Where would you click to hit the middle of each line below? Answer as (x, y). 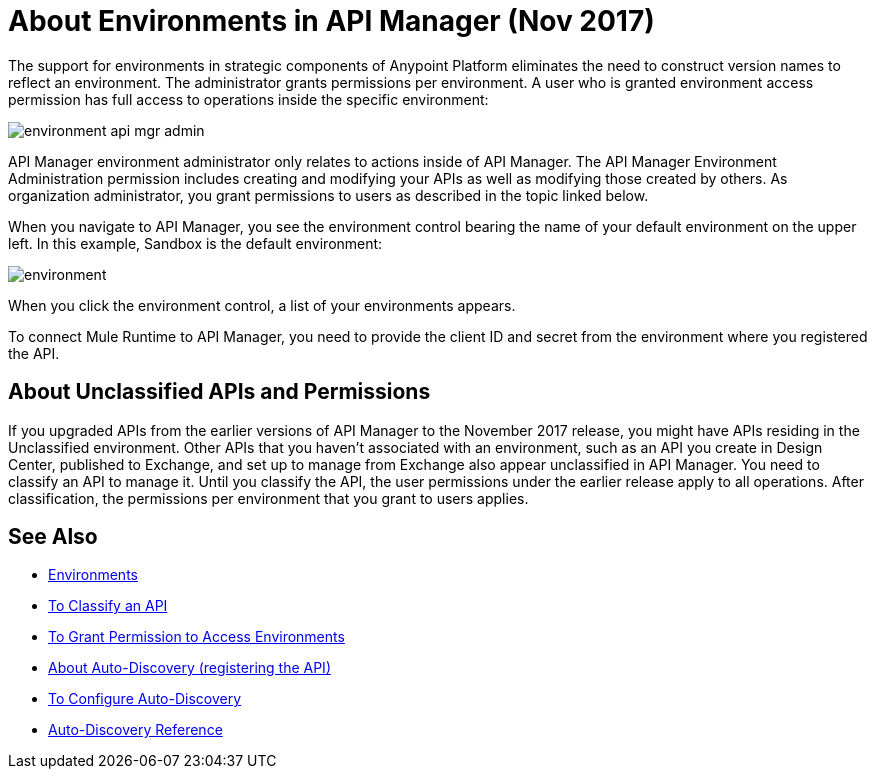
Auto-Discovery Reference (135, 730)
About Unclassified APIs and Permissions (219, 392)
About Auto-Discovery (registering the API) (189, 668)
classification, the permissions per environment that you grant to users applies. (268, 498)
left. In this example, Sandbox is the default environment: (195, 243)
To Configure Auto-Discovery (145, 699)
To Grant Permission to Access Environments (196, 637)
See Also (53, 537)
